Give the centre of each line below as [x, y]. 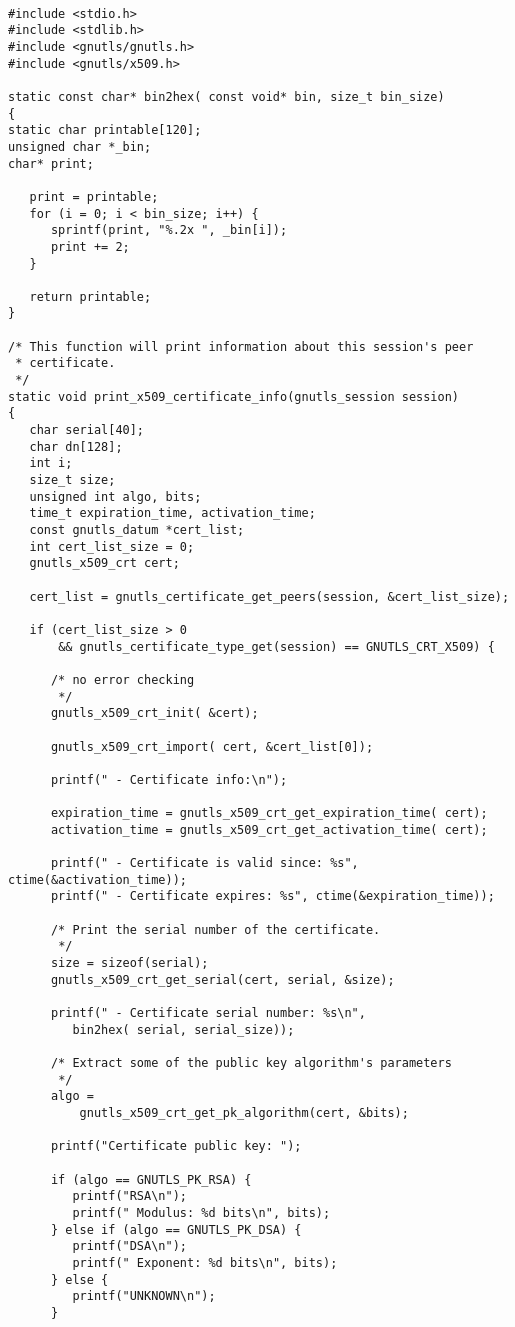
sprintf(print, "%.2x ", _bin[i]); [169, 230]
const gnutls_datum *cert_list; [137, 530]
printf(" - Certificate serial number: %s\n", [208, 1013]
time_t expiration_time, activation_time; [172, 513]
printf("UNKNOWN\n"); [144, 1296]
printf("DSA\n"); [129, 1246]
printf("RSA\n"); [129, 1196]
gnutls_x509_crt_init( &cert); [154, 713]
